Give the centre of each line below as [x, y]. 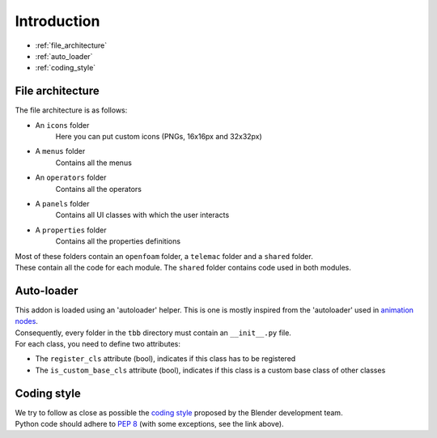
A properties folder [71, 230]
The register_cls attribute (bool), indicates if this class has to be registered [165, 359]
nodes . [26, 321]
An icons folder [62, 125]
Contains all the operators [98, 189]
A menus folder [60, 151]
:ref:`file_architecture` [71, 45]
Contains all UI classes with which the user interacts [142, 215]
